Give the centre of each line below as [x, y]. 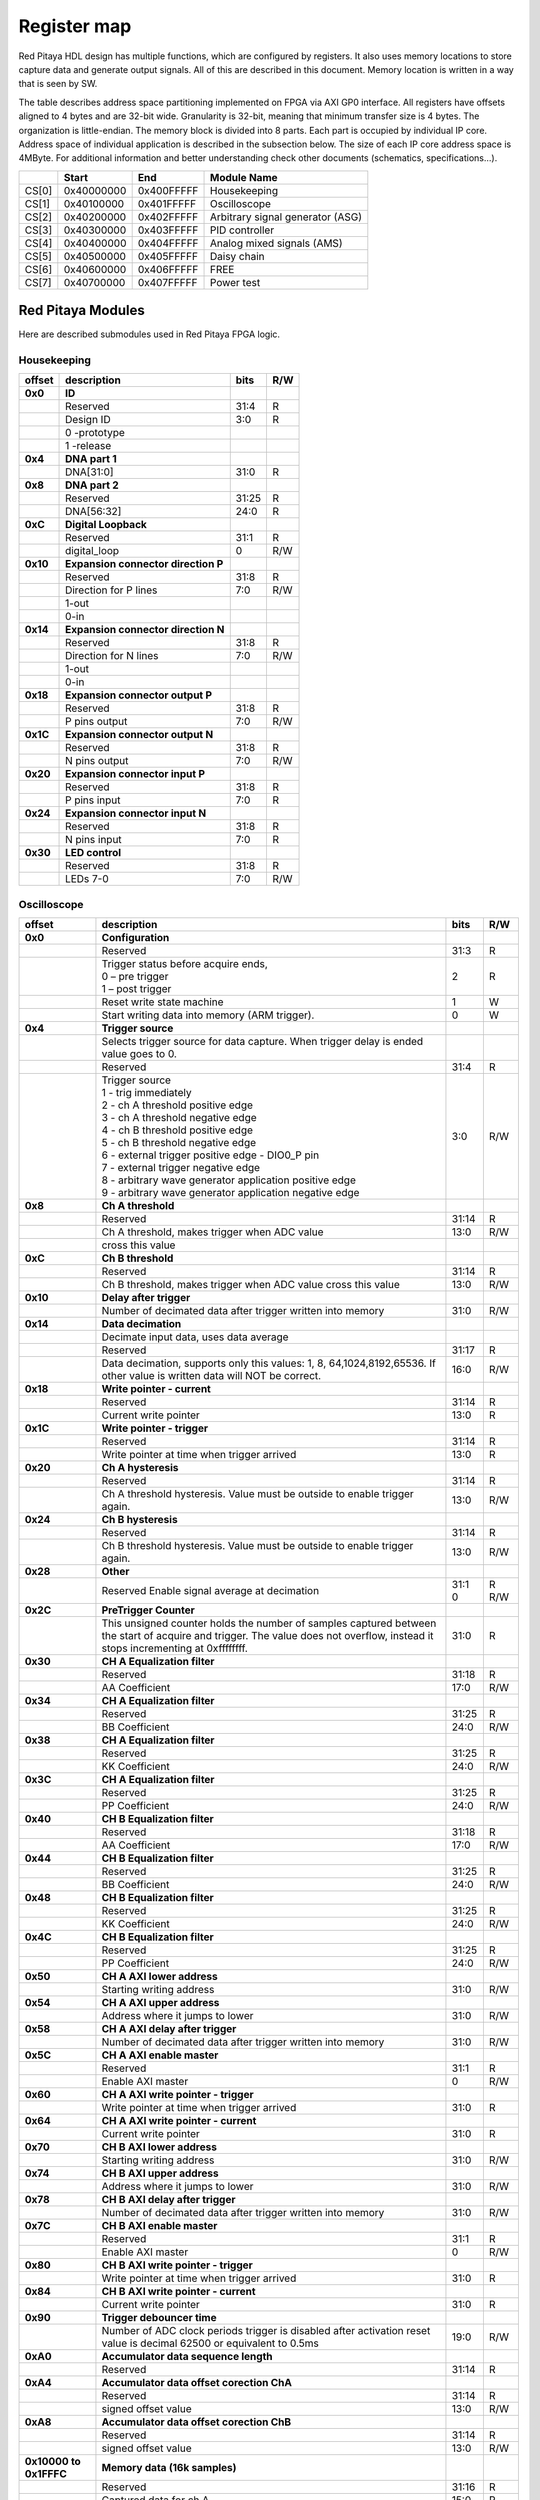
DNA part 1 [91, 459]
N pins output [97, 761]
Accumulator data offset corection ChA [197, 2383]
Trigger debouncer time [159, 2318]
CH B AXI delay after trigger [168, 2200]
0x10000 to [53, 2462]
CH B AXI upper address [160, 2173]
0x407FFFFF [167, 282]
